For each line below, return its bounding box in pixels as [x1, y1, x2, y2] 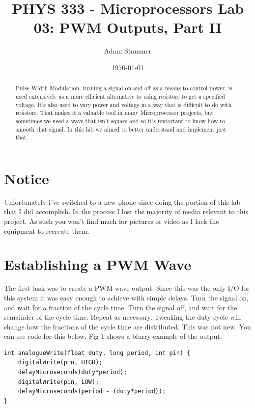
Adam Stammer [104, 46, 152, 56]
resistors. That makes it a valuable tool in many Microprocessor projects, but [15, 109, 214, 117]
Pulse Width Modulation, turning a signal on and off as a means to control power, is [15, 84, 232, 92]
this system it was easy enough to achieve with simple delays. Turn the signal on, [4, 292, 249, 302]
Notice [4, 168, 49, 188]
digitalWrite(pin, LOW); [18, 378, 99, 385]
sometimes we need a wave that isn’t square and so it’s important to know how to [15, 116, 225, 125]
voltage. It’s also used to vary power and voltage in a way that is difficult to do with [15, 100, 232, 109]
